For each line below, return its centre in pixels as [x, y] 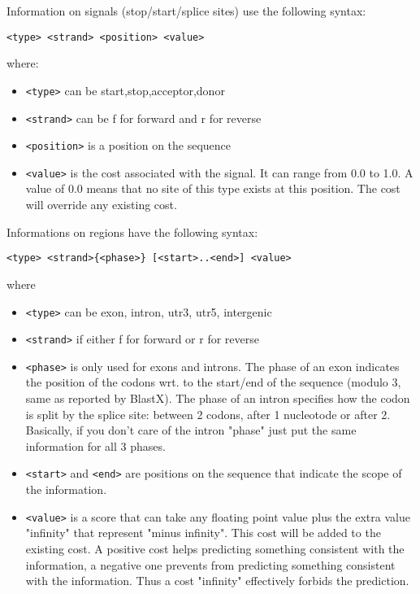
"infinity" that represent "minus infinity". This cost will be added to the [203, 533]
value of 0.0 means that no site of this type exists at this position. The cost [213, 188]
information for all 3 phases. [95, 445]
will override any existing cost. [101, 205]
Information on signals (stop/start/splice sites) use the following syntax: [186, 11]
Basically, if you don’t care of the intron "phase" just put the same [191, 430]
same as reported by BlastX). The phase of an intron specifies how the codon [218, 398]
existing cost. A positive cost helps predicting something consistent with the [215, 548]
